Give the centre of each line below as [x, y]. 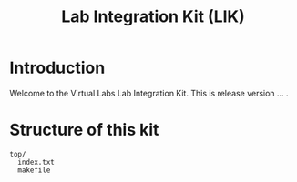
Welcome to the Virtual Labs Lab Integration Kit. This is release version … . [149, 93]
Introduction [57, 68]
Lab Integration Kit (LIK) [153, 17]
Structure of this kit [84, 130]
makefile [34, 170]
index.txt [36, 162]
